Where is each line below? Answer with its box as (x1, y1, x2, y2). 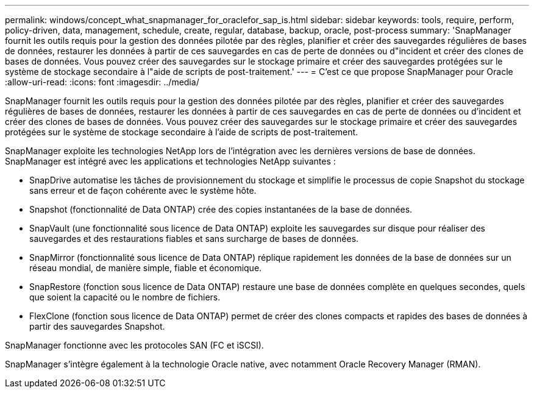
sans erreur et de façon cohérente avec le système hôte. (29, 185, 257, 196)
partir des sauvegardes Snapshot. (29, 321, 165, 331)
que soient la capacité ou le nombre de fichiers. (29, 292, 221, 302)
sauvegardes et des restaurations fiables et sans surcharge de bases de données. (29, 233, 359, 244)
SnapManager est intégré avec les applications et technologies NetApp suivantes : (5, 156, 336, 166)
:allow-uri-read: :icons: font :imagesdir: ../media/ (5, 77, 199, 87)
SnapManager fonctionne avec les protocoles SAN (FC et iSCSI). (5, 340, 264, 350)
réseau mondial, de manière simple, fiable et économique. (29, 263, 262, 273)
